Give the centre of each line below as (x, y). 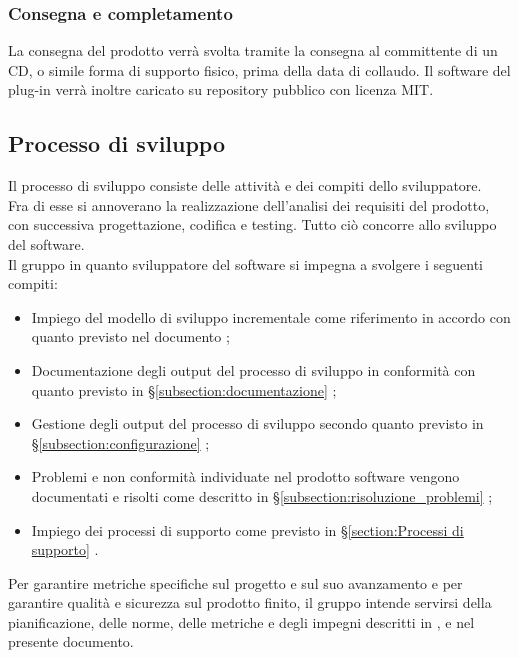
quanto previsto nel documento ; (130, 336)
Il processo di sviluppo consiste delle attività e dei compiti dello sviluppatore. (245, 185)
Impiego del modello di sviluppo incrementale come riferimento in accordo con (271, 316)
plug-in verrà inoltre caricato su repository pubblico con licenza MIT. (221, 89)
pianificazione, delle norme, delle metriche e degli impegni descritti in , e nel (241, 621)
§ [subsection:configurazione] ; (120, 442)
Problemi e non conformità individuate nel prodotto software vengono (245, 476)
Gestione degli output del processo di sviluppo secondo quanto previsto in (257, 423)
